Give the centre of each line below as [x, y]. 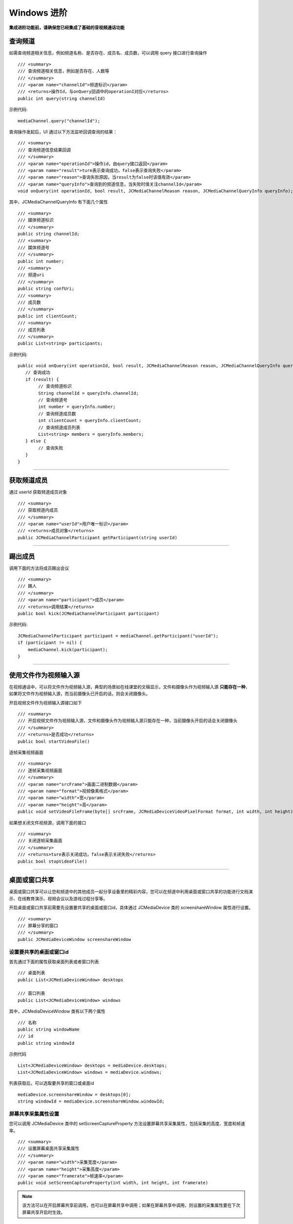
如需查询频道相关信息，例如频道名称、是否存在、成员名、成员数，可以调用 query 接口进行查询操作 [108, 53]
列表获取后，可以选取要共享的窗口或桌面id [52, 1083]
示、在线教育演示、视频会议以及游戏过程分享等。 [58, 898]
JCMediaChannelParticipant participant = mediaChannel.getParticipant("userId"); [118, 636]
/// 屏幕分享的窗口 [38, 926]
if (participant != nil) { [50, 643]
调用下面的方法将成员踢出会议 [39, 568]
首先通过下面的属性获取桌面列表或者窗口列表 [54, 962]
